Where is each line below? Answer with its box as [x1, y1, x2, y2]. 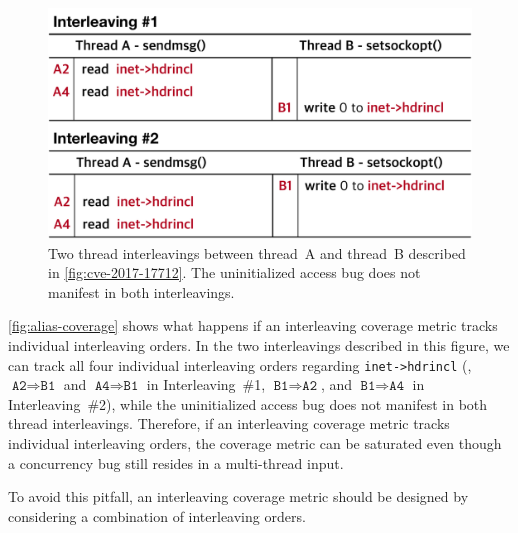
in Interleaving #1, [146, 374, 266, 395]
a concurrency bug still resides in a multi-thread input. [8, 452, 344, 473]
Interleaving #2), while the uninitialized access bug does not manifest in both [8, 393, 488, 414]
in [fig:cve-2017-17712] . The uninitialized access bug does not [48, 262, 421, 283]
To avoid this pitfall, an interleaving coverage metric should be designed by [8, 486, 469, 507]
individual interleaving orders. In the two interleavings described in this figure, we [8, 335, 510, 356]
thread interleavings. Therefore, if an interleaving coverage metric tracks [8, 413, 450, 434]
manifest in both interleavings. [48, 281, 235, 302]
